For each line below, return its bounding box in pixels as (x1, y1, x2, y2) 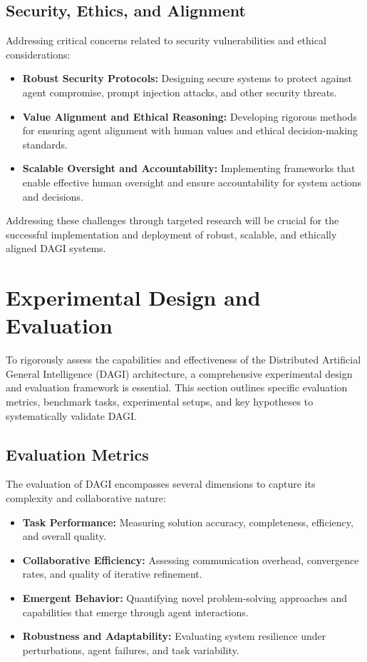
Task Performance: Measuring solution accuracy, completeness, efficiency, (22, 514, 353, 529)
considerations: (6, 46, 71, 61)
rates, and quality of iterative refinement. (22, 566, 202, 581)
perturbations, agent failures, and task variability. (22, 642, 239, 657)
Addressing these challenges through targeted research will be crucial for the (6, 213, 339, 228)
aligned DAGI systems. (6, 241, 106, 256)
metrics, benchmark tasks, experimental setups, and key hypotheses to (6, 394, 314, 409)
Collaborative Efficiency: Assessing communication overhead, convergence (22, 552, 359, 567)
